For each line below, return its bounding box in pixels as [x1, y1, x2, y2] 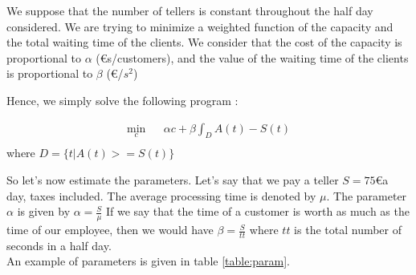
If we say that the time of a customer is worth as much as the [106, 203, 410, 220]
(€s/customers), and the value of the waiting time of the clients [96, 49, 409, 66]
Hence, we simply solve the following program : [6, 91, 239, 108]
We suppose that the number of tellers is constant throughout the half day [6, 2, 373, 18]
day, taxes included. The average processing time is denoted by [6, 187, 316, 204]
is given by [17, 203, 71, 220]
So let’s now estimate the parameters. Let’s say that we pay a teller [6, 172, 339, 188]
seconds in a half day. [6, 237, 112, 253]
